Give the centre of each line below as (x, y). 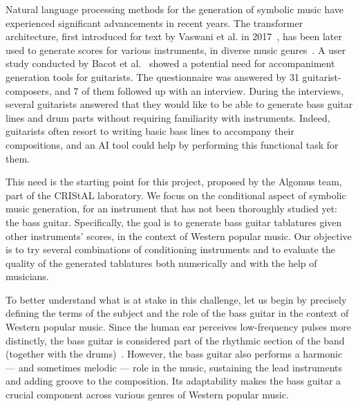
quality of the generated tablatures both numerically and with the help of (161, 262)
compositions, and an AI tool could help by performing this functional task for (172, 144)
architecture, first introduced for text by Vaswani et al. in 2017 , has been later (174, 36)
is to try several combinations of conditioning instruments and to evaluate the (170, 249)
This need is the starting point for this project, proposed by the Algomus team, (174, 182)
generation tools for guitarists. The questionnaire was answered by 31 (152, 76)
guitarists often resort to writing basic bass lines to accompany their (150, 131)
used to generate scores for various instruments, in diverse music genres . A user (176, 49)
